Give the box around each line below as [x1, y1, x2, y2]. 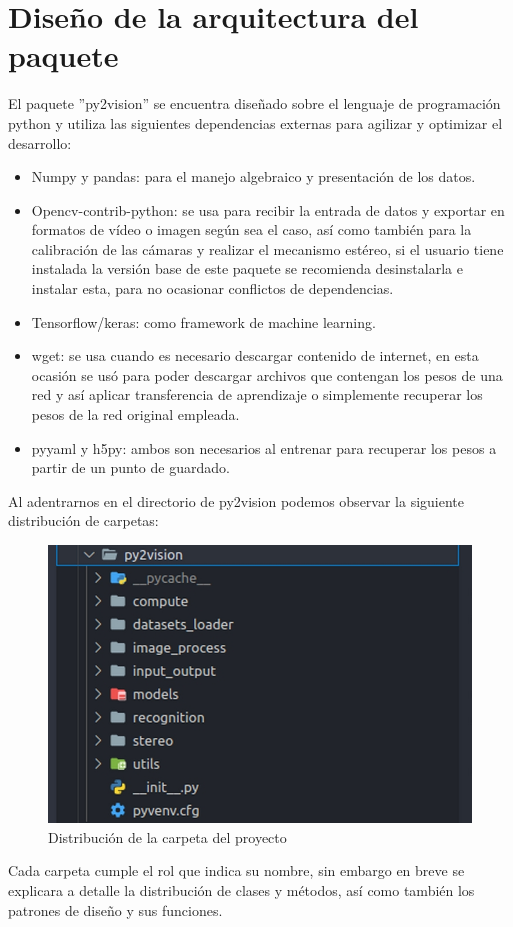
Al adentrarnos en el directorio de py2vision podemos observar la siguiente [8, 490, 465, 511]
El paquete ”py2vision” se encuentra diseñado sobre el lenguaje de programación [8, 93, 501, 114]
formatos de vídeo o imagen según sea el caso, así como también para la [31, 219, 472, 240]
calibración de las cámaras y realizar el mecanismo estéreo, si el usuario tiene [31, 238, 504, 259]
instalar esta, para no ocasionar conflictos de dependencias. [31, 278, 394, 299]
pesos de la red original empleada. [31, 404, 240, 425]
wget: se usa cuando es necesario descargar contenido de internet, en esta [31, 345, 479, 366]
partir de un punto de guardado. [31, 457, 230, 478]
